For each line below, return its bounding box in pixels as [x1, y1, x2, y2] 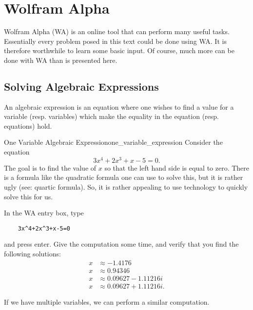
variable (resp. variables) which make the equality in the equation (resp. [4, 111, 219, 121]
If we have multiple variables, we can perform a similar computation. [4, 296, 210, 307]
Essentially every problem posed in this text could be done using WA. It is [4, 36, 227, 46]
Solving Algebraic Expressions [4, 78, 159, 94]
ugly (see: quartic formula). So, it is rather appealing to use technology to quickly [4, 181, 248, 192]
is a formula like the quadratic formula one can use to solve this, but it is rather [4, 172, 243, 182]
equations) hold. [4, 120, 52, 131]
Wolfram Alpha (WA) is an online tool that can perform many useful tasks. [4, 26, 230, 37]
